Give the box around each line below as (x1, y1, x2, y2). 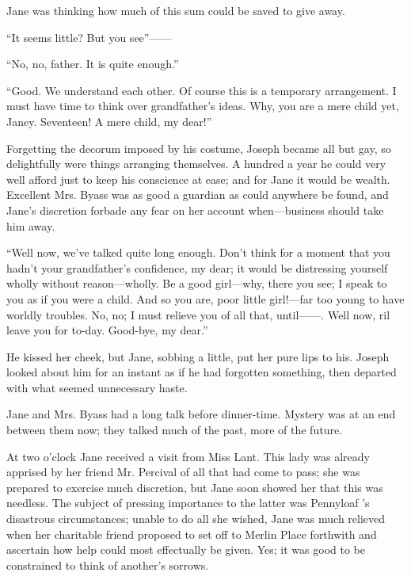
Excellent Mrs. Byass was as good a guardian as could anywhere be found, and (6, 186, 389, 203)
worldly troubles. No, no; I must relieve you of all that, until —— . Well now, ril (6, 306, 390, 322)
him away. (6, 217, 55, 234)
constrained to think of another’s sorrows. (6, 556, 209, 573)
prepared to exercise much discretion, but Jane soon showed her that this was (6, 479, 383, 495)
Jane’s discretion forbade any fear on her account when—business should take (6, 201, 384, 218)
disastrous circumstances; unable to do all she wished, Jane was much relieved (6, 510, 386, 527)
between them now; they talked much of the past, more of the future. (6, 422, 343, 438)
